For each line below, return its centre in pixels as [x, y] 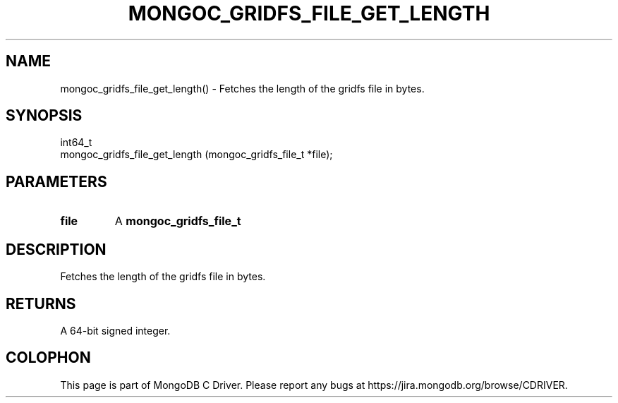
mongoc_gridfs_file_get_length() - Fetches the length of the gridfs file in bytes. [242, 88]
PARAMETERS [56, 181]
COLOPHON [48, 358]
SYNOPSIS [44, 116]
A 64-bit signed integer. [115, 330]
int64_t [76, 143]
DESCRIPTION [56, 249]
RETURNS [41, 303]
